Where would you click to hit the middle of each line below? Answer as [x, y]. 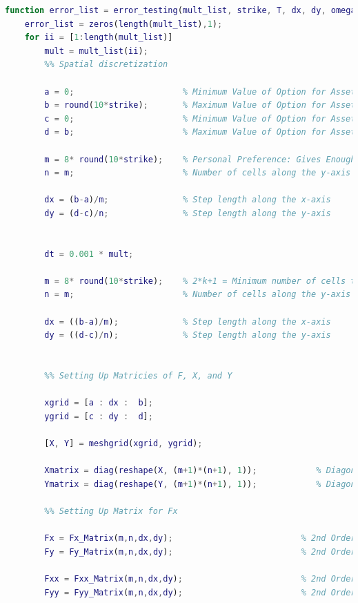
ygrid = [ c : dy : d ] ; [99, 416]
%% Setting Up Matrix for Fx [111, 511]
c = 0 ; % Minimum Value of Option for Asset [200, 118]
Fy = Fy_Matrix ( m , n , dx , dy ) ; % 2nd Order [200, 552]
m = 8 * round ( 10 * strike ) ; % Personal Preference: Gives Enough [200, 159]
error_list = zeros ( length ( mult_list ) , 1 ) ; [123, 24]
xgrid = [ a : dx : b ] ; [99, 403]
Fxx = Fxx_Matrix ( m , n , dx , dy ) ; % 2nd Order [200, 578]
